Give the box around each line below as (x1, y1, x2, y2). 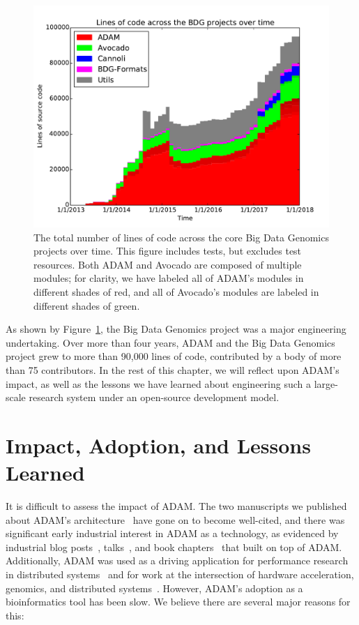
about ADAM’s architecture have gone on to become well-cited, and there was (6, 512, 345, 527)
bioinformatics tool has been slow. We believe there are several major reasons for (6, 594, 351, 609)
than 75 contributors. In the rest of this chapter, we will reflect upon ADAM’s (6, 362, 339, 377)
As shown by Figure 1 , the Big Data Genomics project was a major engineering (6, 322, 346, 336)
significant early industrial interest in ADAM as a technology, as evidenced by (6, 526, 339, 541)
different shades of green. (33, 298, 140, 312)
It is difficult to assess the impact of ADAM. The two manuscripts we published (6, 499, 347, 513)
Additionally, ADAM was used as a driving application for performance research (6, 553, 349, 568)
